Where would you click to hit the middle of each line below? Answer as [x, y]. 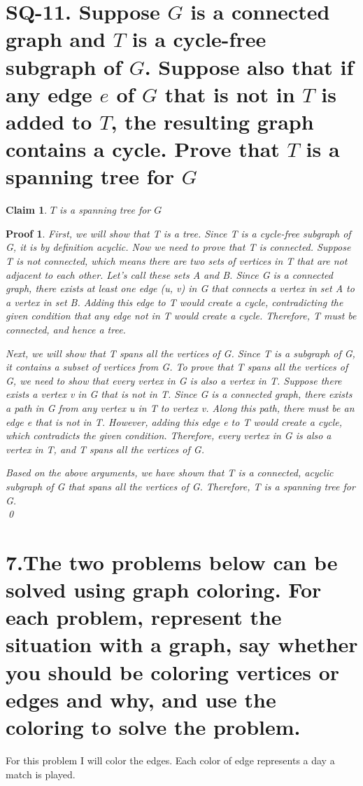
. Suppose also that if [249, 66]
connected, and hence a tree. [66, 329]
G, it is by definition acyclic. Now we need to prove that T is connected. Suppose [178, 247]
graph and [56, 39]
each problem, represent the [144, 617]
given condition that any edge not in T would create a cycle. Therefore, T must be [181, 316]
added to [49, 121]
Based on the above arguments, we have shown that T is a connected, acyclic [170, 473]
